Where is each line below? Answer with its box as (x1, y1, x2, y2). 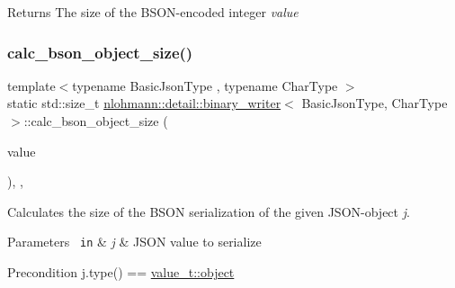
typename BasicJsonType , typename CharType (72, 76, 338, 94)
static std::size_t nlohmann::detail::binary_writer (7, 94, 281, 112)
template (7, 76, 56, 94)
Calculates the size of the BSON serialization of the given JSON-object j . (7, 202, 410, 220)
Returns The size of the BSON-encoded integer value (7, 3, 299, 21)
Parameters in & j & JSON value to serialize (7, 232, 262, 251)
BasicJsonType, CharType (301, 94, 448, 112)
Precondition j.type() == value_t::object (7, 263, 235, 282)
